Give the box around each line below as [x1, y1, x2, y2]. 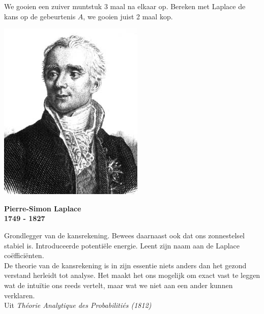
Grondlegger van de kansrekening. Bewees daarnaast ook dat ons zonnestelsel [4, 230, 245, 240]
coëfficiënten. [4, 250, 44, 261]
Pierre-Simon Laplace [4, 203, 81, 213]
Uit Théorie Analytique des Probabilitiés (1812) [4, 300, 152, 310]
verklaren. [4, 290, 35, 300]
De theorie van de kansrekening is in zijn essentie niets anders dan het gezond [4, 260, 247, 270]
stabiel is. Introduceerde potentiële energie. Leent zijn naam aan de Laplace [4, 240, 240, 250]
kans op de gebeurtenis [4, 11, 76, 21]
